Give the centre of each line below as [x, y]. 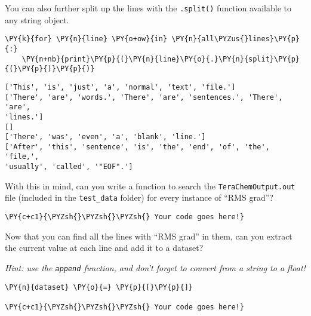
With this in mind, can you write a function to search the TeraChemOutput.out [150, 185]
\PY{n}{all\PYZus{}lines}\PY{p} [235, 39]
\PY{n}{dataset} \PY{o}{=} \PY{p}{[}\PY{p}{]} [99, 287]
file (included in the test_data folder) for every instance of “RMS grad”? [139, 197]
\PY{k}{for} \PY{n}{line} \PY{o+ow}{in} [86, 39]
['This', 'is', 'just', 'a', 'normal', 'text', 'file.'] [120, 87]
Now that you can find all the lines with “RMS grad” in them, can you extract [149, 236]
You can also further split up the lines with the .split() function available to [148, 8]
